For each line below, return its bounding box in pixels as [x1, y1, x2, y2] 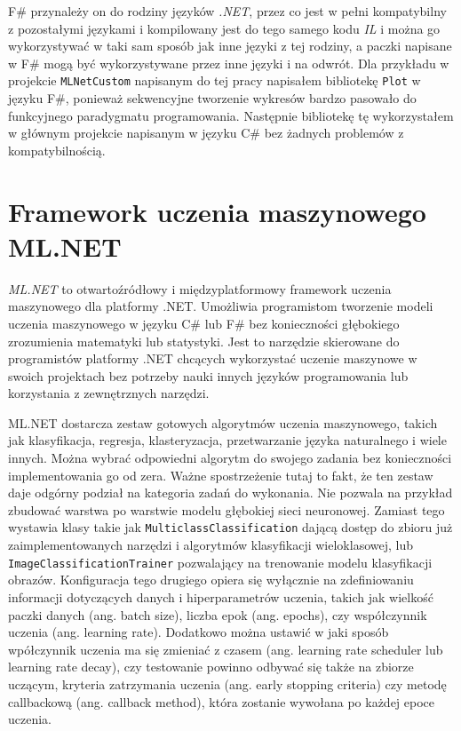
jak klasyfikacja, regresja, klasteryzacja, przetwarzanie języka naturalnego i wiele [8, 431, 447, 449]
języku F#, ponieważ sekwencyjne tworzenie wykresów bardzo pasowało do [8, 89, 417, 107]
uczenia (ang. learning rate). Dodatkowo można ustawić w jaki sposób [8, 623, 389, 641]
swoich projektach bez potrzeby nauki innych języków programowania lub [8, 366, 409, 385]
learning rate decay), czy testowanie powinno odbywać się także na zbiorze [8, 657, 414, 676]
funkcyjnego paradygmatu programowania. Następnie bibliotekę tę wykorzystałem [8, 106, 454, 124]
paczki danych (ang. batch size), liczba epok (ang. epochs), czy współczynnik [8, 605, 427, 624]
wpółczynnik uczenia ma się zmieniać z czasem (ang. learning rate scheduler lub [8, 640, 443, 658]
